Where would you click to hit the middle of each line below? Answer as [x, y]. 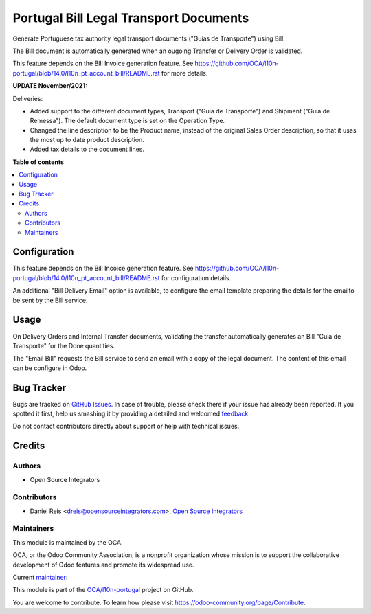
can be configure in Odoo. [50, 368]
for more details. [185, 73]
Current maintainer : [40, 578]
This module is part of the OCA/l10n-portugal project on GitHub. [103, 590]
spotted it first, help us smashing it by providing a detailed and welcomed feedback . [132, 414]
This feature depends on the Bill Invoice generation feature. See [103, 64]
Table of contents [38, 162]
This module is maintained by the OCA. [68, 542]
